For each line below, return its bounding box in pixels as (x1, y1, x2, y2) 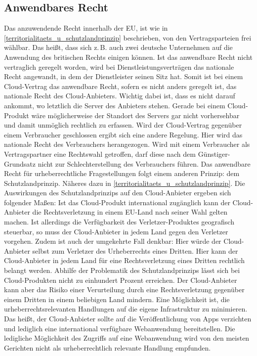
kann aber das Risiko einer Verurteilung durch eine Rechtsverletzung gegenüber (4, 284, 245, 295)
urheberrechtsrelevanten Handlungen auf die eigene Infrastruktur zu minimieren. (4, 304, 248, 314)
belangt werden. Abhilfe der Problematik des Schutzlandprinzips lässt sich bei (4, 265, 240, 275)
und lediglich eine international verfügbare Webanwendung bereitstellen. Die (4, 323, 235, 333)
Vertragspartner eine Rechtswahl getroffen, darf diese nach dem (4, 148, 196, 159)
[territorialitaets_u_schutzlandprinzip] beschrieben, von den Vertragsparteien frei (4, 32, 252, 43)
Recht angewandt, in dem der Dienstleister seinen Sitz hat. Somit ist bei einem (4, 71, 243, 82)
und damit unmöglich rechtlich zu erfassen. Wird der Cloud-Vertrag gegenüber (4, 120, 242, 130)
